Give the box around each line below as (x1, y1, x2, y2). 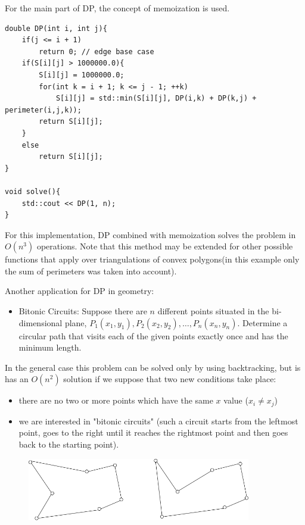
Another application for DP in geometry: (5, 285, 154, 297)
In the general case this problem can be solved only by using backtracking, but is (5, 361, 301, 373)
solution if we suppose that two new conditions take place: (63, 373, 276, 385)
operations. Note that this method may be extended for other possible (36, 240, 293, 252)
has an (5, 373, 29, 385)
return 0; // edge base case (39, 47, 154, 56)
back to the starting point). (18, 438, 119, 451)
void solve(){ (5, 187, 61, 196)
